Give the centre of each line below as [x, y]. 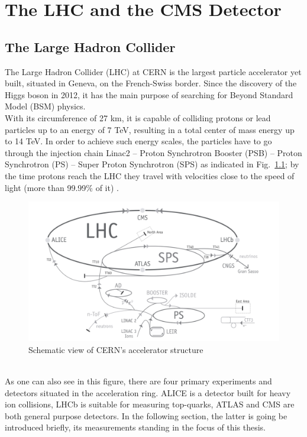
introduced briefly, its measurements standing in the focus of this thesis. [135, 427]
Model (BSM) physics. [45, 106]
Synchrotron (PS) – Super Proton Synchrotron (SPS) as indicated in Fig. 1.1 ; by [152, 164]
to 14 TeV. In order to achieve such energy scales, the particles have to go [138, 141]
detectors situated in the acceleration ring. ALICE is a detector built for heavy [148, 392]
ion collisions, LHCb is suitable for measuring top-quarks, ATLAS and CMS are [150, 404]
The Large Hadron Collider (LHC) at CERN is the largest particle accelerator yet [153, 71]
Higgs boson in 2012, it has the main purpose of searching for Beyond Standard [149, 94]
